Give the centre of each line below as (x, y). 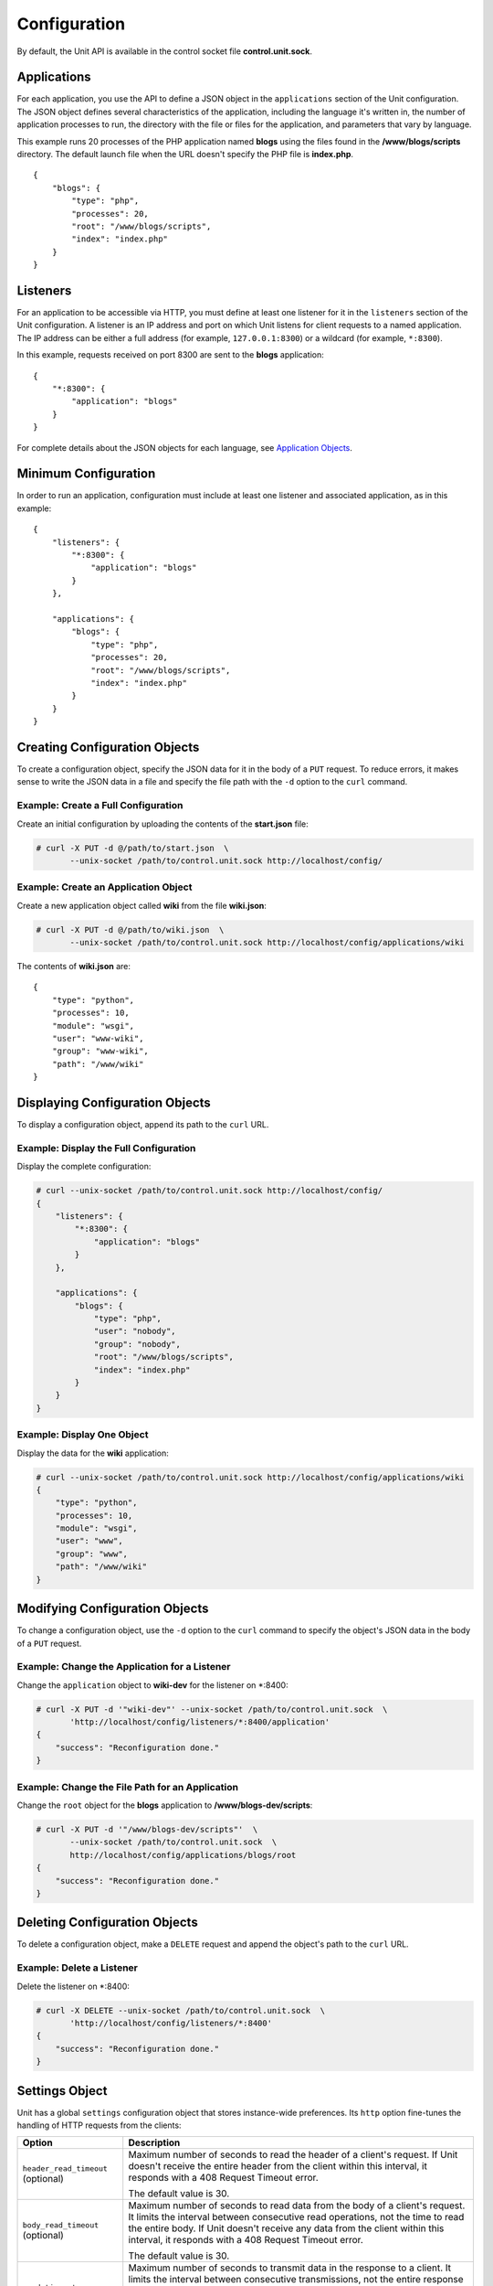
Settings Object (62, 2091)
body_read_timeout (61, 2225)
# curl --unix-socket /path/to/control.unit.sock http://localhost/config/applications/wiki (250, 1477)
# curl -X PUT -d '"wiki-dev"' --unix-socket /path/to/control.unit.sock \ (212, 1709)
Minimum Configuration (86, 474)
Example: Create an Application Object (105, 887)
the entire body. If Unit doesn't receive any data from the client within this (286, 2228)
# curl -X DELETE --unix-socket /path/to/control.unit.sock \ (181, 2010)
